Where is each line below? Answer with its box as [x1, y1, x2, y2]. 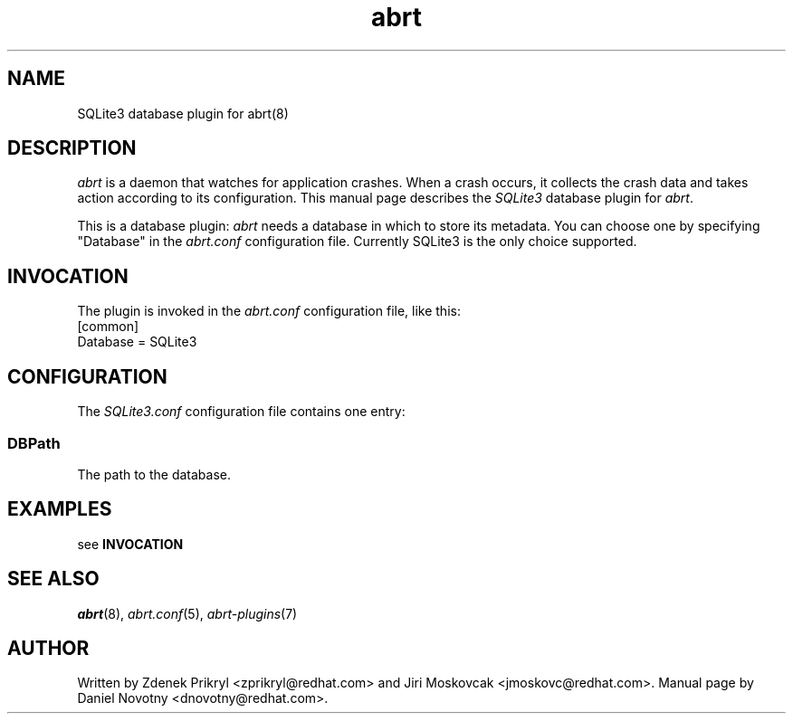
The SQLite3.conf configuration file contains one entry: [77, 403, 406, 420]
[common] [77, 318, 139, 335]
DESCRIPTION [7, 137, 137, 160]
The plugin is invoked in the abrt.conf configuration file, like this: [77, 303, 461, 319]
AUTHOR [7, 636, 90, 659]
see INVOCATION [77, 536, 184, 552]
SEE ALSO [7, 567, 100, 591]
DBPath [7, 433, 61, 452]
